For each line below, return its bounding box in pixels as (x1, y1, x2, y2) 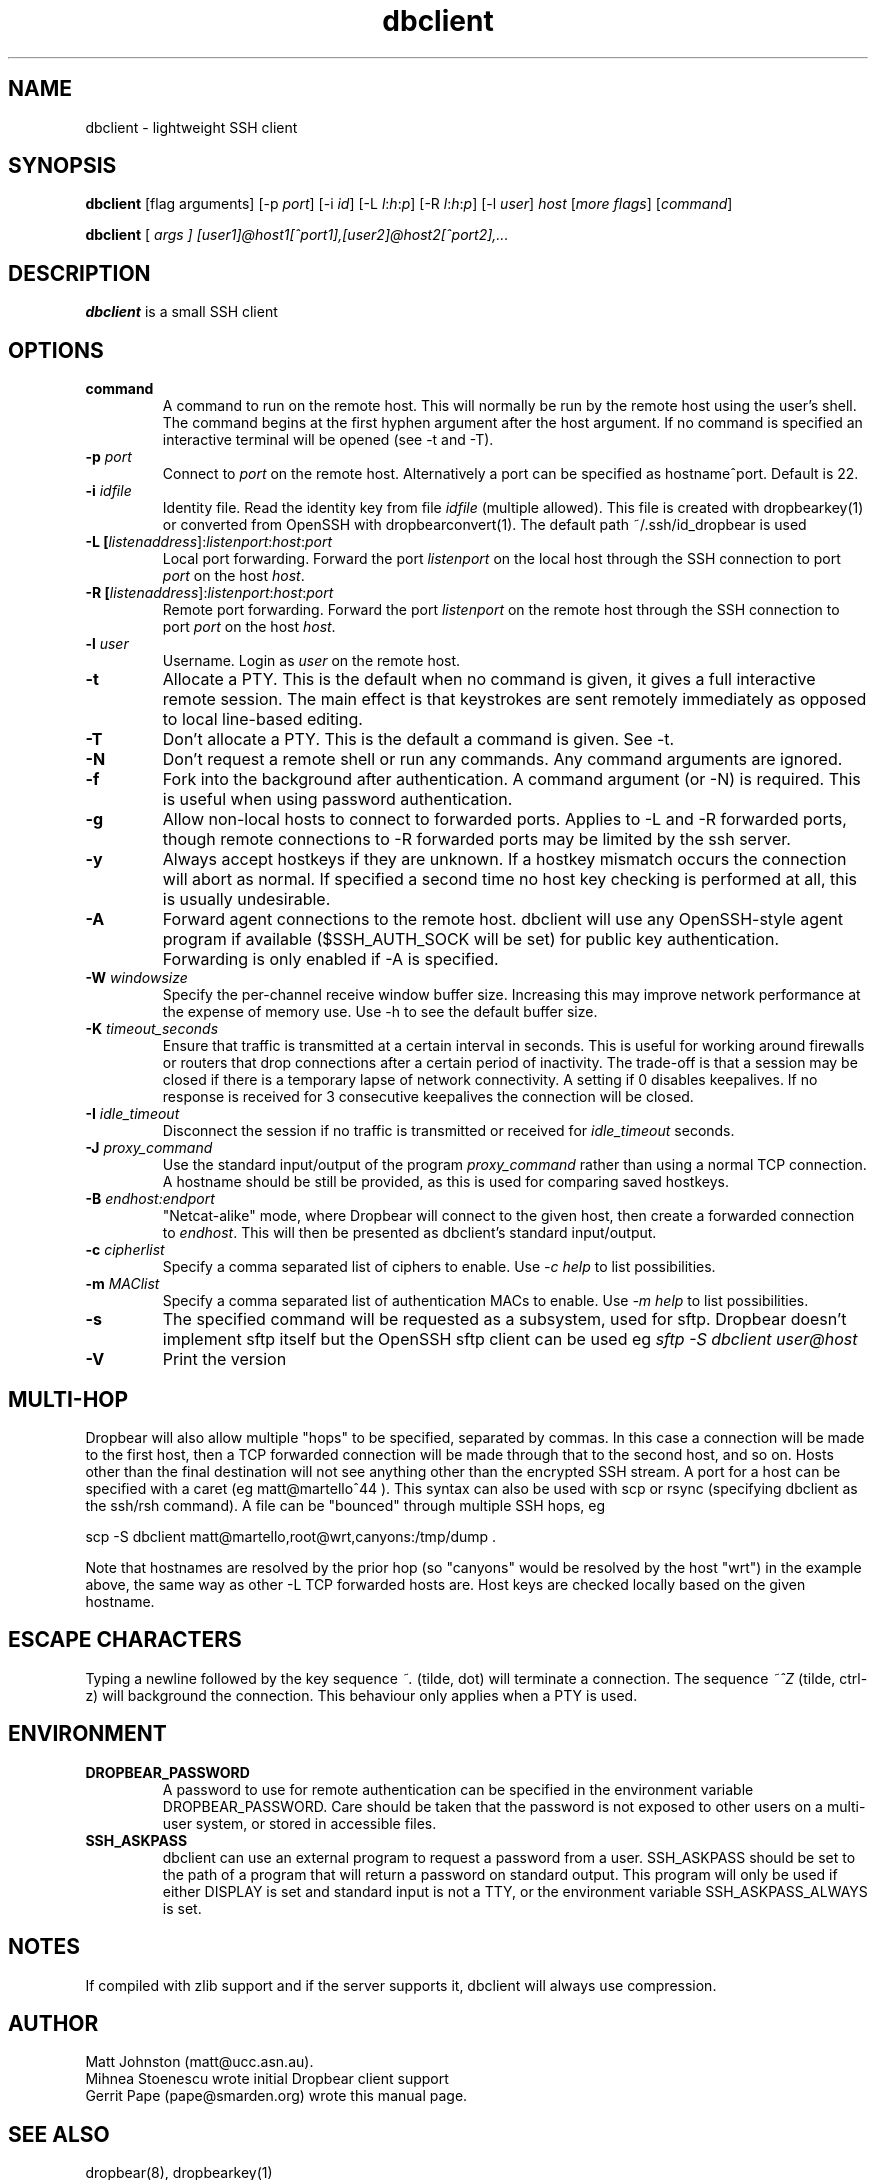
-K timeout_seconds (85, 1020, 219, 1038)
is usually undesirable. (162, 889, 331, 910)
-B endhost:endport (85, 1190, 215, 1208)
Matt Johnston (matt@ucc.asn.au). (85, 2053, 314, 2071)
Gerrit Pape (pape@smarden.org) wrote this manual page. (85, 2087, 468, 2105)
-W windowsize (85, 969, 188, 987)
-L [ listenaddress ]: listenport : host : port (85, 533, 333, 551)
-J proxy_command (85, 1139, 213, 1157)
